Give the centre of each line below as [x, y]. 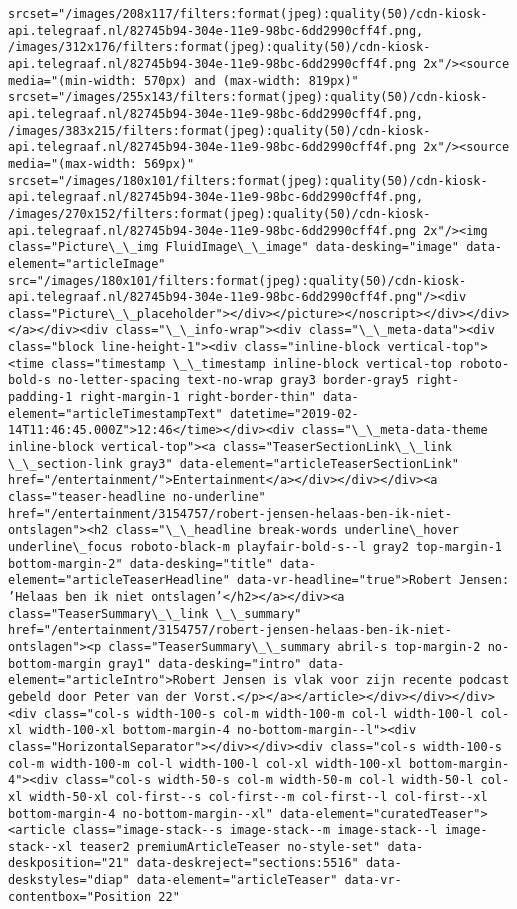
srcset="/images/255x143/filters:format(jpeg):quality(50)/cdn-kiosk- [248, 97]
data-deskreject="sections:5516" [247, 863]
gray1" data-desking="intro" [205, 663]
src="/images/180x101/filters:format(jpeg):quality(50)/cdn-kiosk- [237, 280]
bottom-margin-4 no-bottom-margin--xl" [140, 813]
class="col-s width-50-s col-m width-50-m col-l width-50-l [269, 780]
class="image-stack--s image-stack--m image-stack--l [255, 830]
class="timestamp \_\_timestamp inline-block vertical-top [251, 363]
